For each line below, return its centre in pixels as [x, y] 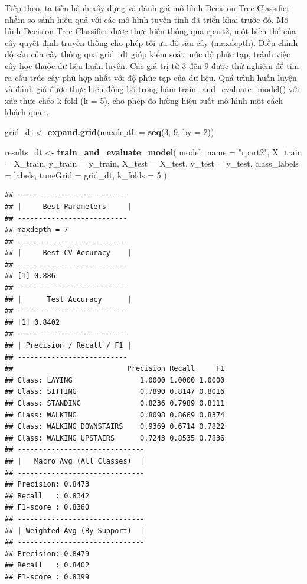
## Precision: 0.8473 [47, 485]
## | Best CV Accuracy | [68, 253]
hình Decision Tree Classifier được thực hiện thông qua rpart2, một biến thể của [150, 31]
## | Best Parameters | [68, 206]
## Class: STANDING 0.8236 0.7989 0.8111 [115, 403]
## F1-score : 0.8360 [47, 508]
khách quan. [27, 112]
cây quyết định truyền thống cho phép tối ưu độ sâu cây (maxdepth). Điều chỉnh [151, 42]
